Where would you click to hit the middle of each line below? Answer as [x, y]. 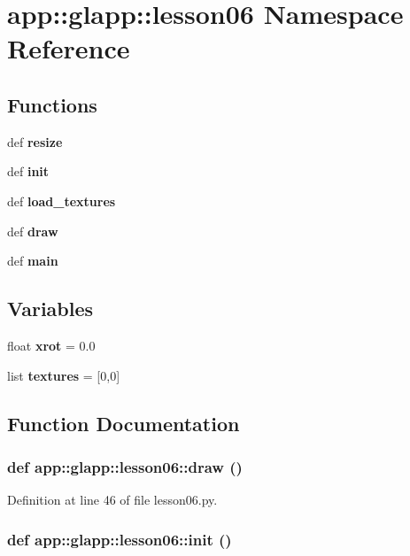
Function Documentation [124, 423]
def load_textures [62, 201]
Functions [52, 104]
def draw [33, 231]
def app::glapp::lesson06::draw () [125, 466]
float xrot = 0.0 [51, 345]
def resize [35, 141]
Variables [50, 309]
